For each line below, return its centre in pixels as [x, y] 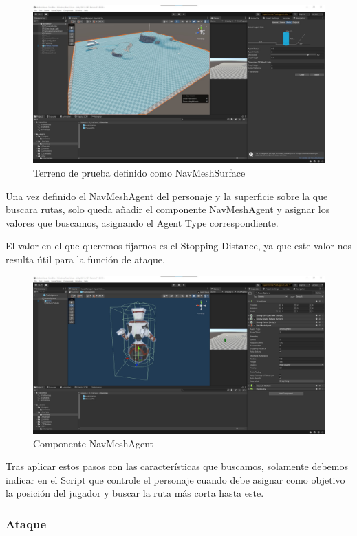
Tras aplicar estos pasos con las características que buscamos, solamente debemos [177, 466]
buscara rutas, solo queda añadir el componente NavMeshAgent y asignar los [168, 209]
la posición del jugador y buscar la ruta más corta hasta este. [135, 493]
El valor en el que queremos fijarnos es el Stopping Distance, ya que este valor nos [179, 246]
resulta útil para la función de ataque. [85, 259]
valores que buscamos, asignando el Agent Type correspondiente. [142, 222]
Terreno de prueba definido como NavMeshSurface [139, 172]
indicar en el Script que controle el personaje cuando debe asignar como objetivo [175, 479]
